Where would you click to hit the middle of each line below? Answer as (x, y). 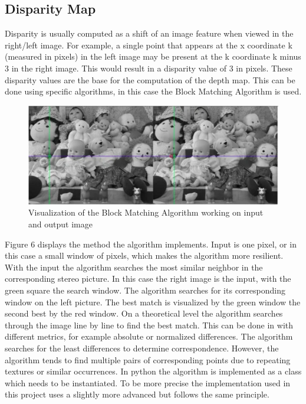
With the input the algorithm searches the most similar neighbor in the (134, 267)
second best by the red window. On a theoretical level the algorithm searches (144, 313)
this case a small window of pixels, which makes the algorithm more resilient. (144, 255)
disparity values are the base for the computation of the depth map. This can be (150, 79)
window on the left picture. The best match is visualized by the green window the (153, 302)
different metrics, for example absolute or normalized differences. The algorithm (149, 336)
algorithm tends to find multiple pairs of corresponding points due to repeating (148, 359)
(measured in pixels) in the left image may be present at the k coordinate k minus (153, 56)
